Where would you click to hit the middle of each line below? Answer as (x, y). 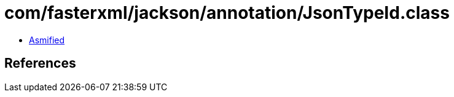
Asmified (47, 40)
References (40, 63)
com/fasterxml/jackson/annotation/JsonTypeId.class (227, 13)
